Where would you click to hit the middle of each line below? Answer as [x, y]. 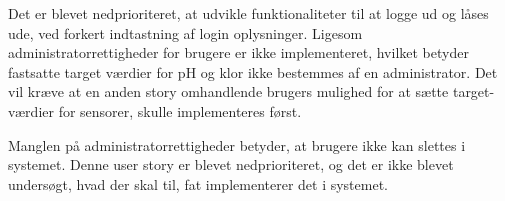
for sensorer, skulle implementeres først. [180, 110]
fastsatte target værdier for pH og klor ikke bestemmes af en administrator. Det [253, 71]
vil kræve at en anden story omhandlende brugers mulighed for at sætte [228, 91]
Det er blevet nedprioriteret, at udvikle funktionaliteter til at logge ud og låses [248, 13]
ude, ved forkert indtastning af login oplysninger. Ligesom [185, 32]
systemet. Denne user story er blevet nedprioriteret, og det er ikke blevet [231, 164]
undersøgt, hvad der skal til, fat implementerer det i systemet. [198, 183]
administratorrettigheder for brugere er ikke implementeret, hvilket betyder [238, 52]
